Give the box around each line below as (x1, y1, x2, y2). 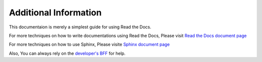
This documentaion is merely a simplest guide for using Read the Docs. (9, 24, 151, 30)
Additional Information (9, 7, 102, 18)
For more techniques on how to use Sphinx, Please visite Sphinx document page (9, 41, 170, 48)
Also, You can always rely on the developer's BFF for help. (9, 50, 126, 56)
